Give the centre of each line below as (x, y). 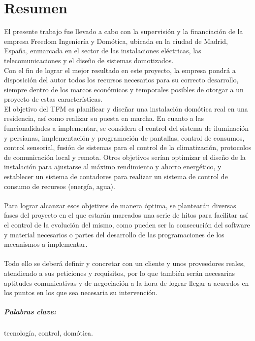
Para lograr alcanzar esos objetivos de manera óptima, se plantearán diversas (120, 205)
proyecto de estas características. (53, 99)
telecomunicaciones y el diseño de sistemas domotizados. (89, 60)
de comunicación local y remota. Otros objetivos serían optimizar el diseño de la (125, 157)
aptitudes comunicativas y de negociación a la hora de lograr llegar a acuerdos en (127, 283)
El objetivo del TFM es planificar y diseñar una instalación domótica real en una (126, 108)
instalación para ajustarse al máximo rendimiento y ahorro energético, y (113, 167)
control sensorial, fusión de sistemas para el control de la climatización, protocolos (128, 147)
